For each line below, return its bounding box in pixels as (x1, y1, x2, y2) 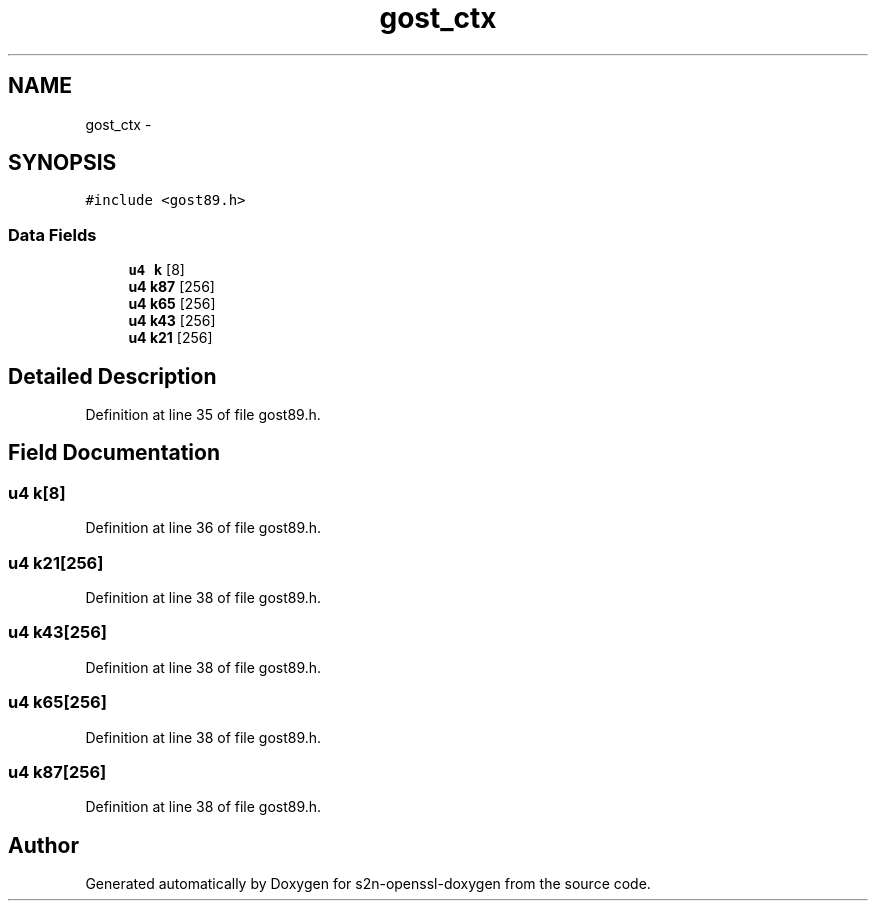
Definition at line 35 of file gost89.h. (85, 406, 321, 424)
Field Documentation (8, 440, 220, 466)
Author (8, 832, 79, 858)
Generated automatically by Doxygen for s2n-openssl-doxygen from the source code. (85, 875, 651, 893)
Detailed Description (8, 363, 217, 389)
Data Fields (8, 224, 97, 245)
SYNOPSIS (8, 150, 117, 176)
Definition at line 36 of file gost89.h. (85, 519, 322, 537)
